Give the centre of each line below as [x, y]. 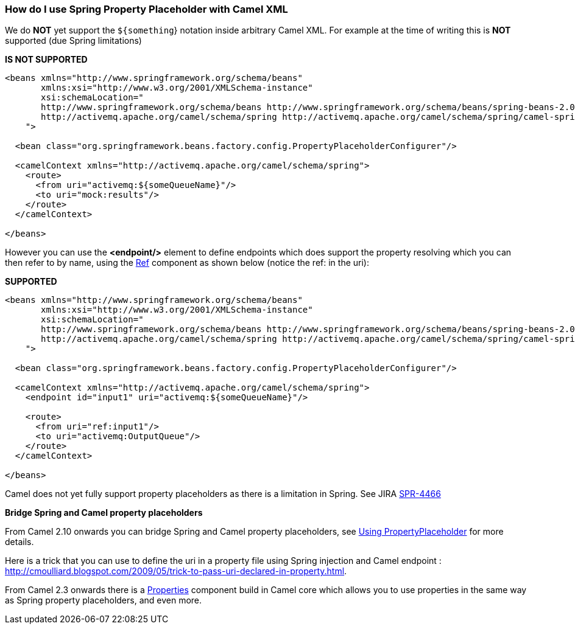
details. [19, 542]
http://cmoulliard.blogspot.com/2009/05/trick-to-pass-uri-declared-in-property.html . [176, 571]
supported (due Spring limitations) [73, 41]
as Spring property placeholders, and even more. [104, 600]
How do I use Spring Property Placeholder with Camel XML [146, 9]
